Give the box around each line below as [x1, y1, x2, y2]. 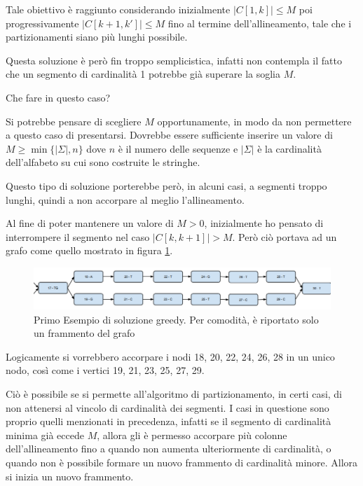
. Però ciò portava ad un [232, 229, 337, 244]
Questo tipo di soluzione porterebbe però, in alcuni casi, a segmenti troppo [6, 178, 327, 193]
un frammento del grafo [34, 326, 135, 340]
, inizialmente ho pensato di [204, 216, 324, 230]
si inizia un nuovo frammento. [6, 468, 134, 483]
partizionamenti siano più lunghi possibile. [6, 29, 188, 44]
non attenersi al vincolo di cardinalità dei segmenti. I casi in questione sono [6, 400, 329, 415]
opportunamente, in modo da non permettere [157, 113, 352, 128]
